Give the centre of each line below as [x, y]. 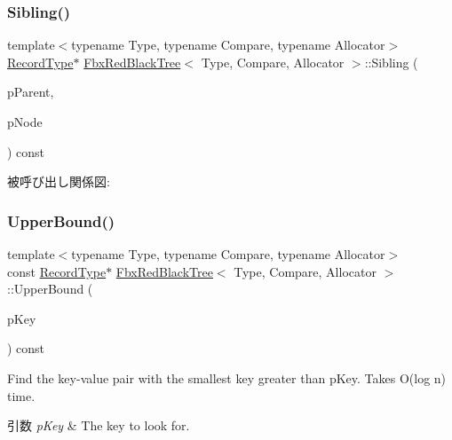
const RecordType [57, 271]
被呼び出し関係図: [59, 181]
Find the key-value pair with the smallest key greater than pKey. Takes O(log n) [227, 377]
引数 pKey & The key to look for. [99, 425]
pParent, [31, 92]
